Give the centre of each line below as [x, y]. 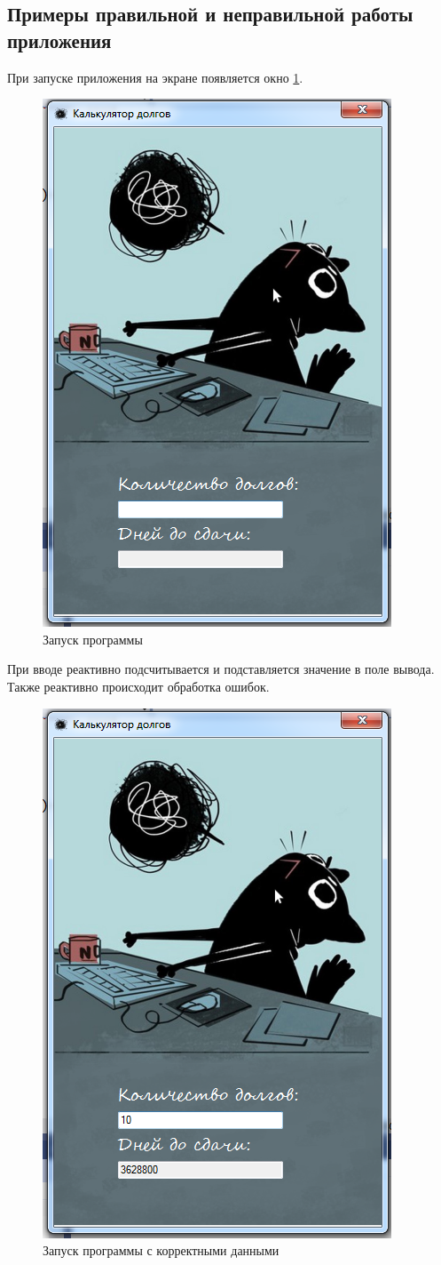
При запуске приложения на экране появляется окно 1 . [155, 77]
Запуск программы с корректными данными [161, 1250]
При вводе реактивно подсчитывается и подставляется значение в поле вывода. [221, 669]
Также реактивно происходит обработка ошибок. [138, 686]
